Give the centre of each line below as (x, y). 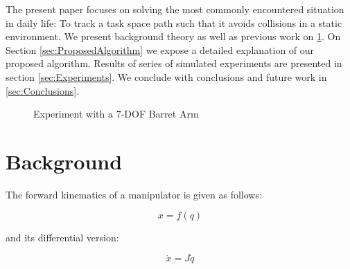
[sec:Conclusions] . (43, 90)
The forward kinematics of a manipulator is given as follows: (134, 194)
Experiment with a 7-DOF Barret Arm (116, 114)
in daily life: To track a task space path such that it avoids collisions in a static (174, 22)
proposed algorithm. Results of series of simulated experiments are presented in (174, 63)
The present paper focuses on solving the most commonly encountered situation (175, 9)
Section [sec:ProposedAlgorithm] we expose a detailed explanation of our (160, 49)
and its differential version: (62, 238)
